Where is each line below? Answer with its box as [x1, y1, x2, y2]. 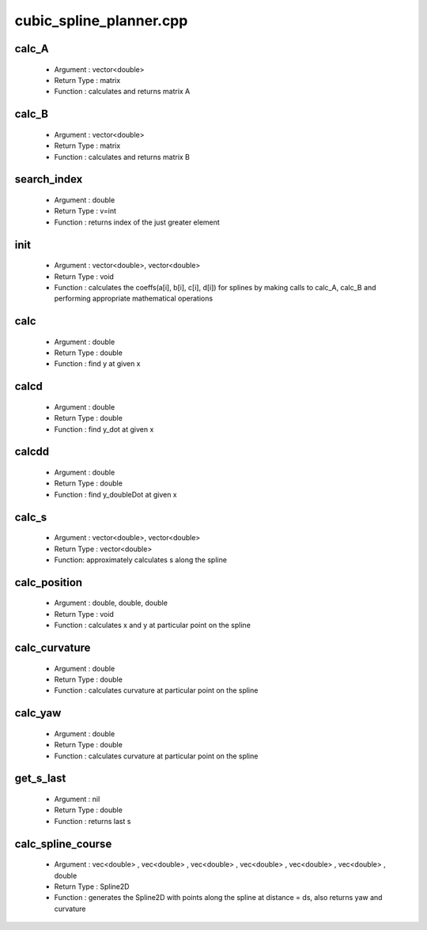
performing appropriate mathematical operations [54, 293, 213, 304]
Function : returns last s [54, 816, 131, 826]
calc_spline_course [14, 837, 112, 850]
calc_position [14, 576, 83, 589]
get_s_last [14, 772, 66, 785]
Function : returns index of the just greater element [54, 217, 221, 227]
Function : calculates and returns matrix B [54, 152, 190, 161]
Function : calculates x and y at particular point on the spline [54, 621, 251, 630]
